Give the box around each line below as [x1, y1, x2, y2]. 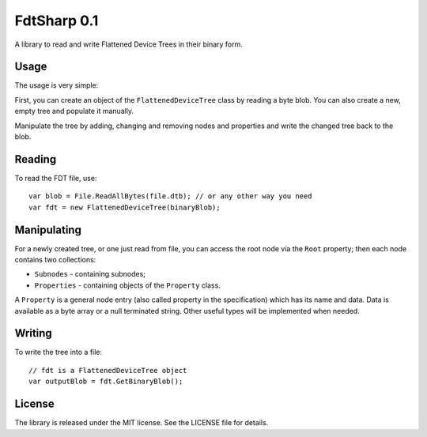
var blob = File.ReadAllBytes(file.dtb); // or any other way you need [28, 192, 312, 201]
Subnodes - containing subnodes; [34, 269, 146, 279]
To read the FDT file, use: [14, 173, 97, 183]
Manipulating [14, 223, 82, 236]
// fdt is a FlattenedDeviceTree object [28, 366, 187, 375]
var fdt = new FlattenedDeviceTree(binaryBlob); [28, 202, 221, 212]
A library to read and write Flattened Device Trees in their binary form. [14, 40, 243, 49]
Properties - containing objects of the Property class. [34, 281, 221, 290]
